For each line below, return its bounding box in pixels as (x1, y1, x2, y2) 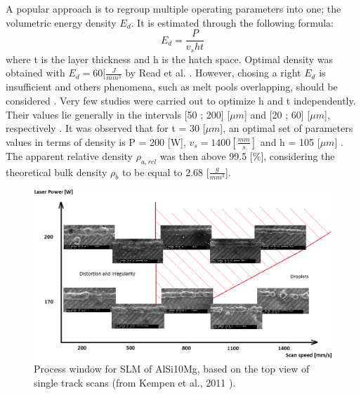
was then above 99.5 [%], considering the (159, 148, 335, 163)
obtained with (6, 65, 65, 80)
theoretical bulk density (6, 164, 107, 179)
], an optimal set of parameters (220, 121, 353, 135)
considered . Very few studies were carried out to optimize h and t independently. (6, 93, 356, 108)
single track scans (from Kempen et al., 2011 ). (34, 375, 236, 389)
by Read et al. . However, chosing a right (125, 65, 301, 80)
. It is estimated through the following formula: (131, 15, 334, 29)
